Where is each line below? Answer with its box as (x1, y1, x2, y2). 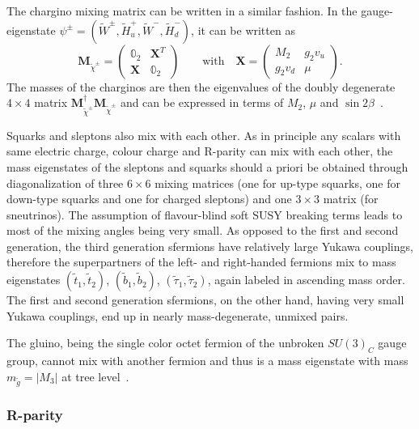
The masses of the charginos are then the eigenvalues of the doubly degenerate (6, 78, 396, 95)
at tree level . (61, 367, 129, 384)
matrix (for (323, 190, 379, 207)
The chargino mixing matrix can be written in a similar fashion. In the (6, 2, 358, 19)
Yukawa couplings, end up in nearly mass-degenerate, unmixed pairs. (6, 307, 349, 324)
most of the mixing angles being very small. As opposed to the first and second (6, 222, 399, 239)
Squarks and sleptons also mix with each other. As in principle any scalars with (6, 126, 401, 143)
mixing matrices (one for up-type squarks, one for (154, 174, 400, 191)
